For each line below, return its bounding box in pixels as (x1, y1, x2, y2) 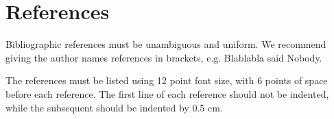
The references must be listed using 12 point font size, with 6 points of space (5, 73, 328, 88)
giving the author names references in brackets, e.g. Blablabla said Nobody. (5, 50, 322, 64)
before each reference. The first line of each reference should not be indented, (5, 86, 329, 101)
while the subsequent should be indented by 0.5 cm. (5, 100, 223, 114)
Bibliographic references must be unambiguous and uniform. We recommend (5, 37, 326, 51)
